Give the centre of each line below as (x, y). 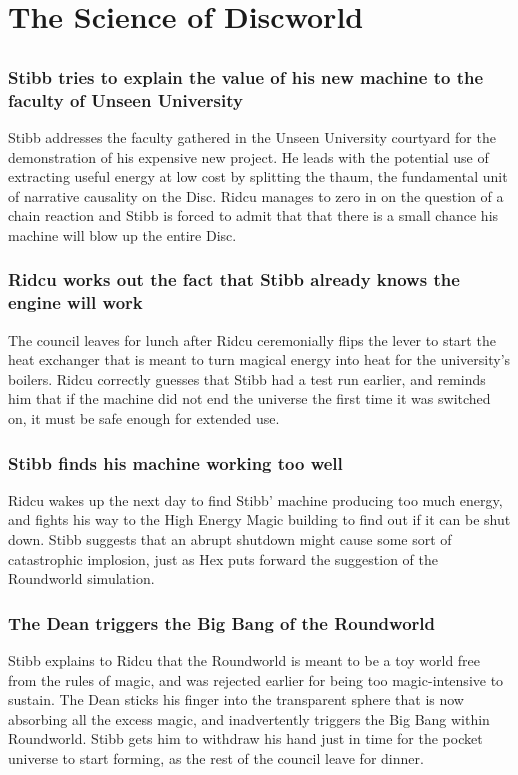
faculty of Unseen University (125, 99)
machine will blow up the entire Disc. (122, 234)
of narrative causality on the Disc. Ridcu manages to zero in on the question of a (256, 195)
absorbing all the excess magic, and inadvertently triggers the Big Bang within (249, 718)
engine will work (75, 302)
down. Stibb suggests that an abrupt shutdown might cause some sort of (230, 539)
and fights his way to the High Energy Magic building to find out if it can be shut (259, 519)
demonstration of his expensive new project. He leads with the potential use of (248, 156)
